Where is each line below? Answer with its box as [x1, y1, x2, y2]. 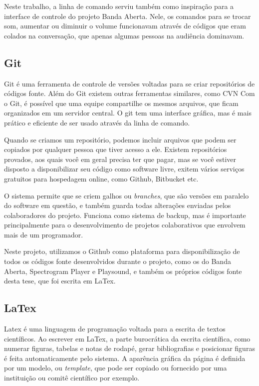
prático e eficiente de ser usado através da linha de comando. [4, 117, 190, 127]
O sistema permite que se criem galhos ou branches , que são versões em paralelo [4, 190, 249, 200]
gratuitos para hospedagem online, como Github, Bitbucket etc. [4, 173, 199, 183]
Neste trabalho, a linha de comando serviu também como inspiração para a [4, 1, 234, 11]
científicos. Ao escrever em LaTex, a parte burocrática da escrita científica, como [4, 333, 251, 343]
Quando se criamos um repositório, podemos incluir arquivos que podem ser [4, 134, 237, 144]
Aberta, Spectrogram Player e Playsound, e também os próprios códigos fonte [4, 265, 242, 276]
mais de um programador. [4, 229, 83, 239]
